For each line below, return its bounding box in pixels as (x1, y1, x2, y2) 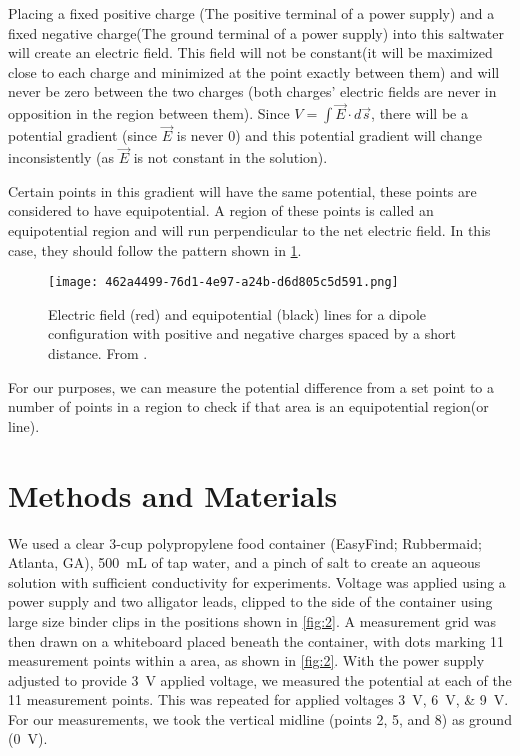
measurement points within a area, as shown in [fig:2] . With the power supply (8, 650, 485, 671)
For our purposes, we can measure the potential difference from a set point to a (8, 376, 495, 397)
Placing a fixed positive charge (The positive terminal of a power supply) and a (8, 3, 495, 23)
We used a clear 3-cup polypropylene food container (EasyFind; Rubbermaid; (8, 532, 482, 553)
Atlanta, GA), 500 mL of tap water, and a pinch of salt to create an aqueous (8, 552, 481, 573)
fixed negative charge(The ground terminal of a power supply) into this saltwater (8, 22, 504, 43)
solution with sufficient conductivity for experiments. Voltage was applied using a (8, 571, 506, 592)
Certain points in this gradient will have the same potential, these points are (8, 180, 477, 201)
